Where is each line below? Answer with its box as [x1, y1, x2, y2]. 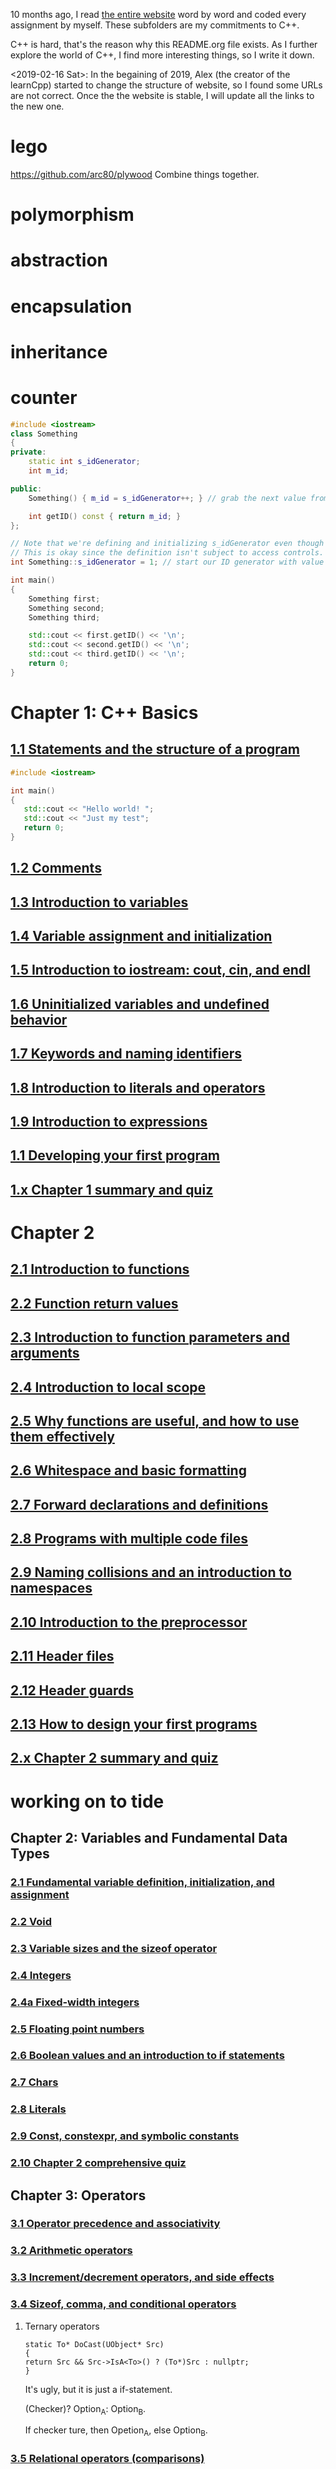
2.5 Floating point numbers [10, 2022, 145, 2036]
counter [10, 386, 78, 409]
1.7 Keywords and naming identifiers [10, 1045, 243, 1063]
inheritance [10, 340, 108, 363]
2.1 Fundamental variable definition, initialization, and [10, 1875, 275, 1889]
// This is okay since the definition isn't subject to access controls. [10, 548, 325, 558]
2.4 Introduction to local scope [10, 1379, 207, 1396]
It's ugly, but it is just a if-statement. [24, 2383, 173, 2395]
